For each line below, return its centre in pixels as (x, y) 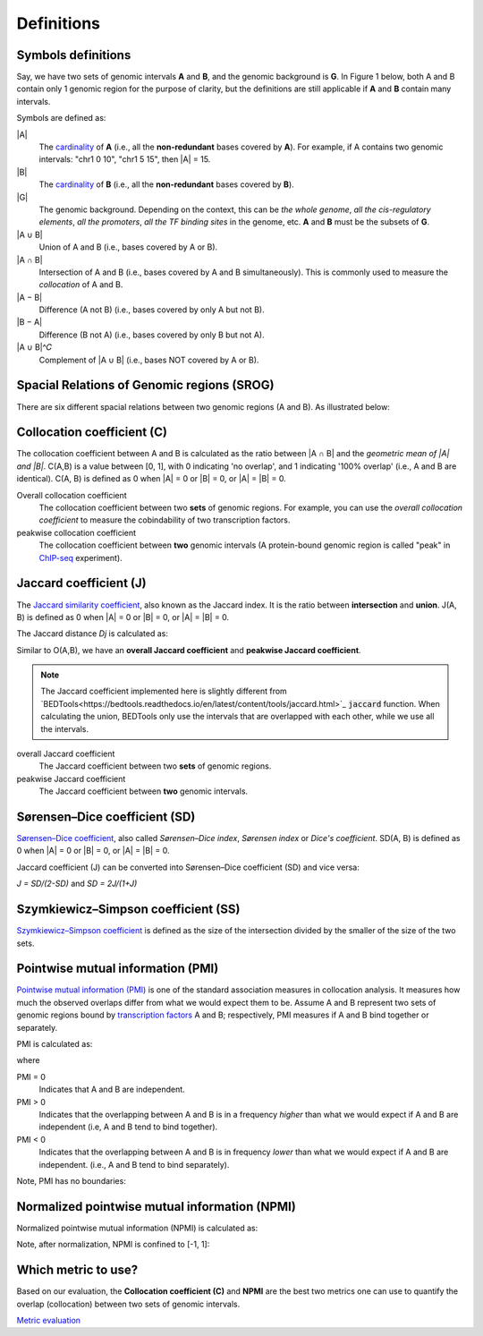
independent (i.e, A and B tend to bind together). (128, 1127)
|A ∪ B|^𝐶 (34, 347)
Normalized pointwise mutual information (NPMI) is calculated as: (137, 1228)
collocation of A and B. (81, 285)
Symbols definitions (74, 55)
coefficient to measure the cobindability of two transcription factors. (165, 520)
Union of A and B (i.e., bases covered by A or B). (128, 247)
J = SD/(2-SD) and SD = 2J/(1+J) (77, 884)
